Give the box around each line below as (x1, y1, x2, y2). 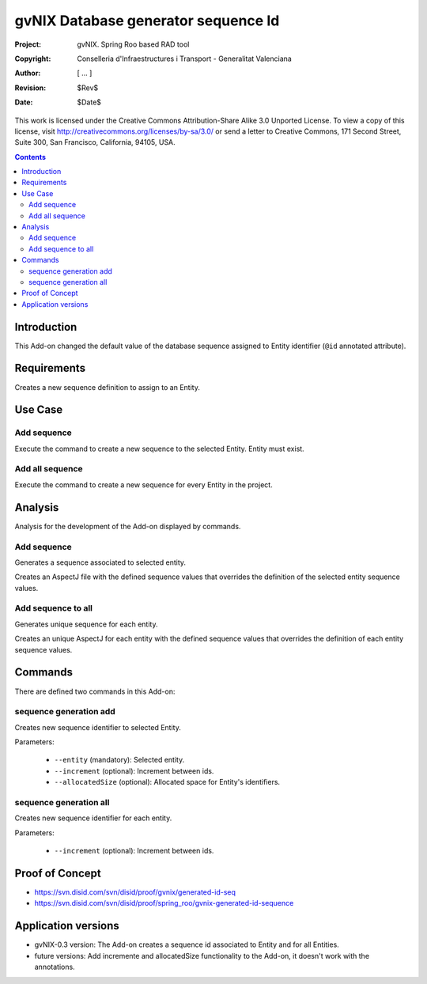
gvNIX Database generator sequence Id (14, 12, 280, 29)
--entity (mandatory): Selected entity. (54, 755, 185, 765)
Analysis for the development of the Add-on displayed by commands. (14, 521, 241, 531)
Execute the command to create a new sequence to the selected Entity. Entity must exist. (14, 444, 304, 453)
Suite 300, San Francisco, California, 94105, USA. (14, 138, 176, 147)
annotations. (34, 962, 75, 972)
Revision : (14, 83, 47, 93)
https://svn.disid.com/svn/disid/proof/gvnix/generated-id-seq (34, 887, 236, 897)
